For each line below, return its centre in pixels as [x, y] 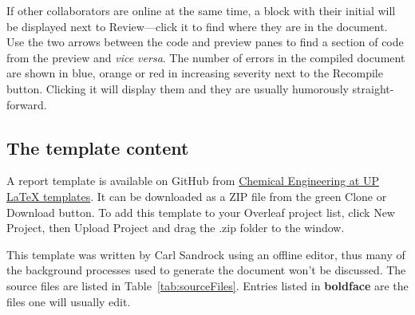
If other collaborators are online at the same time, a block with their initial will [201, 10]
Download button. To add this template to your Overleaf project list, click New [201, 212]
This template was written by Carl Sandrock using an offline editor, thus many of [206, 254]
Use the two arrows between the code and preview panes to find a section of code [205, 42]
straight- [373, 88]
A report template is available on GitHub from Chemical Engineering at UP [193, 181]
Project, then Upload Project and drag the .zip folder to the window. [176, 228]
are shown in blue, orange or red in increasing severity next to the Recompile [195, 73]
